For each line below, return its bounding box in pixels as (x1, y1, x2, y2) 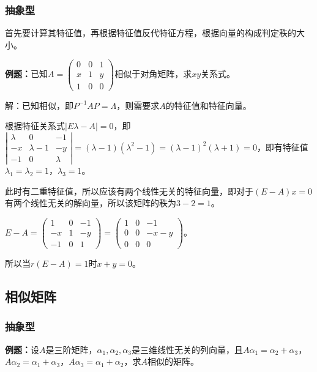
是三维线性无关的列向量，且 (131, 343, 243, 355)
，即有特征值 (256, 140, 308, 153)
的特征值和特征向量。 (165, 99, 252, 111)
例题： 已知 (5, 67, 48, 80)
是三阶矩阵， (45, 343, 97, 355)
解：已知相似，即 (5, 99, 73, 111)
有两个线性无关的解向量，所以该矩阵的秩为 (5, 196, 176, 209)
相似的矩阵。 (147, 355, 199, 368)
